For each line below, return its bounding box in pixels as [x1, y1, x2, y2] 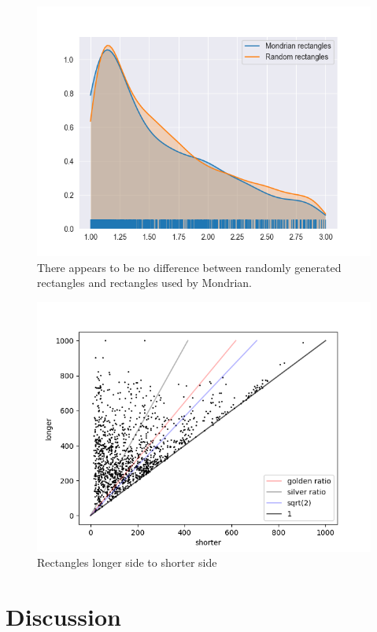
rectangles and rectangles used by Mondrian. [37, 274, 252, 291]
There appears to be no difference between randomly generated [37, 259, 342, 275]
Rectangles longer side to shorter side [37, 554, 217, 571]
